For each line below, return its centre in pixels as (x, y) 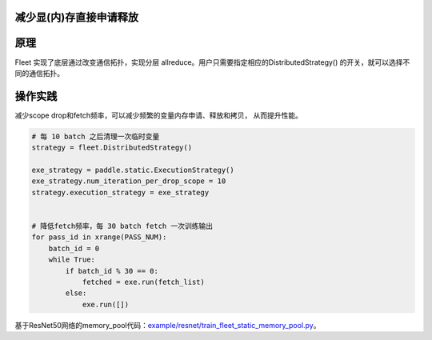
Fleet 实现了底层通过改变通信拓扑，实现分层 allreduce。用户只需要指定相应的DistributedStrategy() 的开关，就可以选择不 (212, 62)
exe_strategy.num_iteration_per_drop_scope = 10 (129, 181)
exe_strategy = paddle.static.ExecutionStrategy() (133, 170)
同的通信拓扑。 (39, 73)
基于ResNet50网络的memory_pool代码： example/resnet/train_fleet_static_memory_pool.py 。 (168, 325)
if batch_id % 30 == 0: (112, 271)
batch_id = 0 (74, 248)
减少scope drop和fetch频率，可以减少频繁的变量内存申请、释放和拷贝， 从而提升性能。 (159, 115)
